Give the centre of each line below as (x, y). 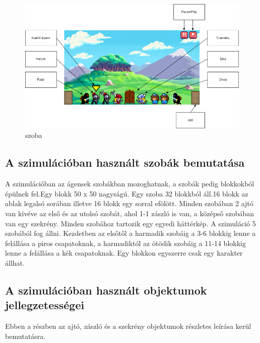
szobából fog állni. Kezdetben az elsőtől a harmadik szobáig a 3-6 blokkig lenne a (131, 233)
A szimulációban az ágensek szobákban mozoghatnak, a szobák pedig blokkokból (130, 184)
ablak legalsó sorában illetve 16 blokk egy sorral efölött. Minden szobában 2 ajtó (129, 203)
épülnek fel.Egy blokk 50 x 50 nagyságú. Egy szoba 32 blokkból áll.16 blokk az (127, 193)
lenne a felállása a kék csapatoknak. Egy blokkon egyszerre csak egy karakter (124, 253)
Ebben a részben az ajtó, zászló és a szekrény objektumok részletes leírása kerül (128, 326)
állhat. (15, 262)
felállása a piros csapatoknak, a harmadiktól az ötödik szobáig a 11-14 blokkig (125, 243)
